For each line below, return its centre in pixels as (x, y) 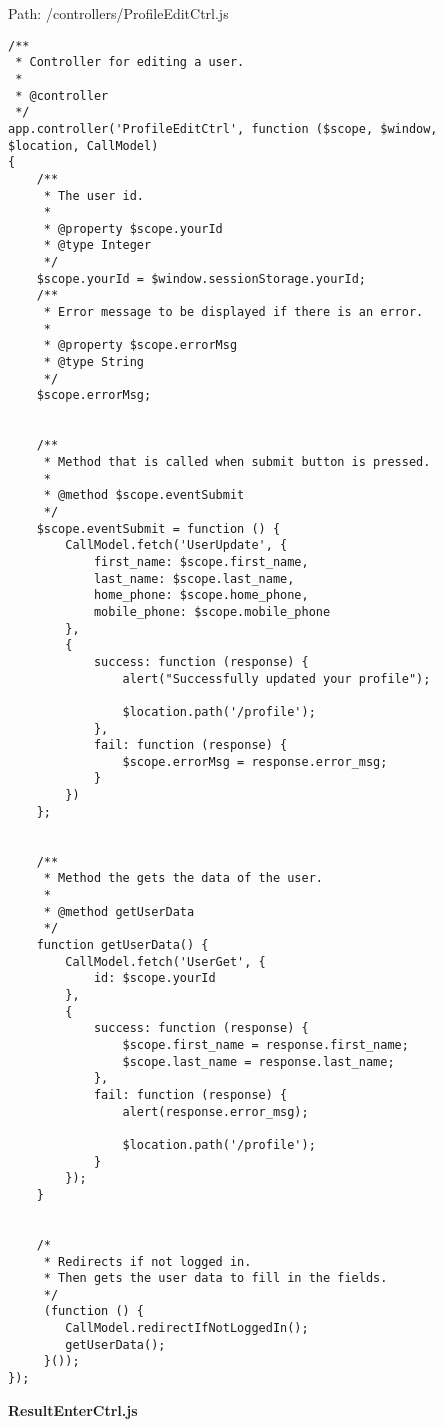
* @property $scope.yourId (133, 228)
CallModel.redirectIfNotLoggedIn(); (187, 1328)
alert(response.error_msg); (215, 1111)
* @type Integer (97, 245)
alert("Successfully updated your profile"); (276, 678)
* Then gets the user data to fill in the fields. (215, 1278)
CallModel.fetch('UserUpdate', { (176, 545)
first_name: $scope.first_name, (201, 561)
